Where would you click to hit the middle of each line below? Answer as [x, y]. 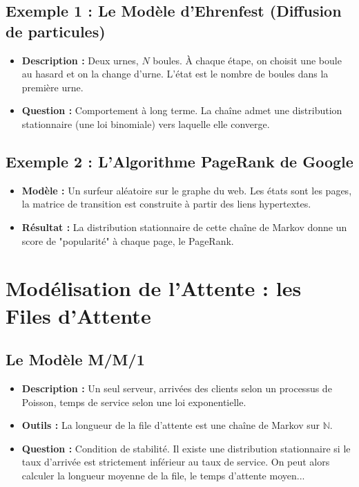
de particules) [56, 31]
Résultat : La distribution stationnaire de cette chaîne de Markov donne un [184, 227]
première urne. [52, 87]
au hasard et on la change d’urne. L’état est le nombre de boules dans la [175, 74]
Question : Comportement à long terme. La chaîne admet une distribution [182, 110]
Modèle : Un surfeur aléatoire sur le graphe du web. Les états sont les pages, [187, 190]
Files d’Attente [78, 315]
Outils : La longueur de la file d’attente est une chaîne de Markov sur [171, 425]
